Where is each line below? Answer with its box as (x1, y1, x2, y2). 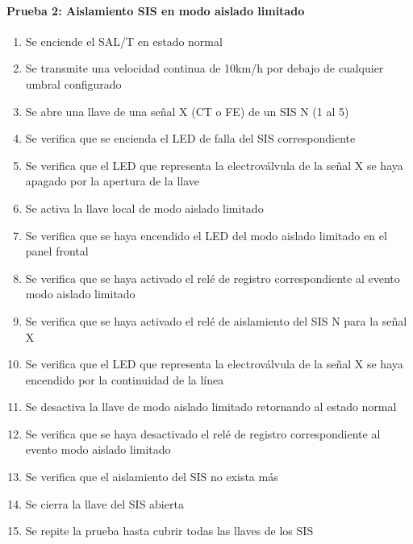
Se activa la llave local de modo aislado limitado (25, 199, 264, 216)
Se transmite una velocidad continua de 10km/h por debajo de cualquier (25, 60, 384, 77)
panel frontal (25, 243, 89, 260)
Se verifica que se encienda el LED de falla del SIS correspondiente (25, 130, 356, 147)
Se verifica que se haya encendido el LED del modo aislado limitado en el (25, 226, 387, 243)
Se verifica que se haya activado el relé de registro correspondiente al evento (25, 269, 400, 286)
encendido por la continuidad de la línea (25, 371, 224, 388)
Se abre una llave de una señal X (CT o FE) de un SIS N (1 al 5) (25, 102, 349, 119)
